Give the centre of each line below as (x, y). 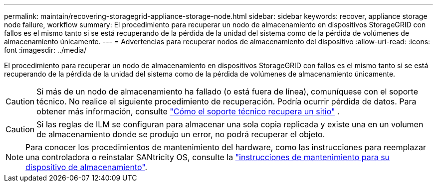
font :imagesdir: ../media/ (45, 50)
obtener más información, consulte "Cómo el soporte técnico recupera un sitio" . (188, 111)
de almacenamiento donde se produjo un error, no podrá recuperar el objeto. (181, 134)
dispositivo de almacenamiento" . (87, 167)
